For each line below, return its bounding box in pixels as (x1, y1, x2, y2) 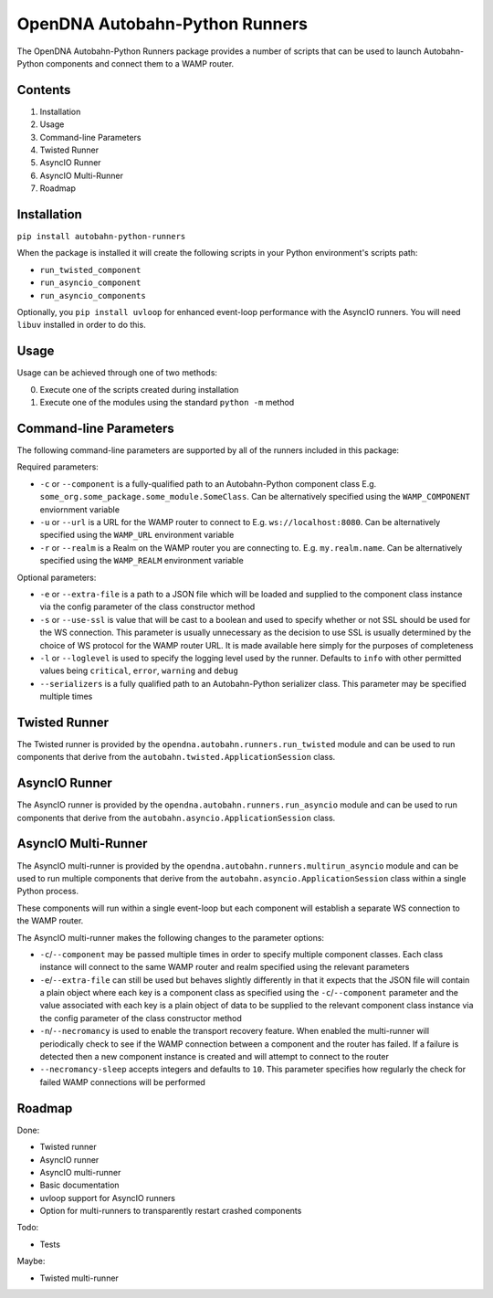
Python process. (16, 886, 79, 897)
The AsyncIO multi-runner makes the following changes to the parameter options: (16, 932, 324, 943)
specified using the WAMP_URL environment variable (39, 530, 235, 541)
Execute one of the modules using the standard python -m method (39, 397, 295, 408)
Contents (16, 82, 71, 98)
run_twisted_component (39, 265, 142, 275)
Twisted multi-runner (39, 1272, 119, 1283)
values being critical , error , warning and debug (39, 665, 239, 676)
